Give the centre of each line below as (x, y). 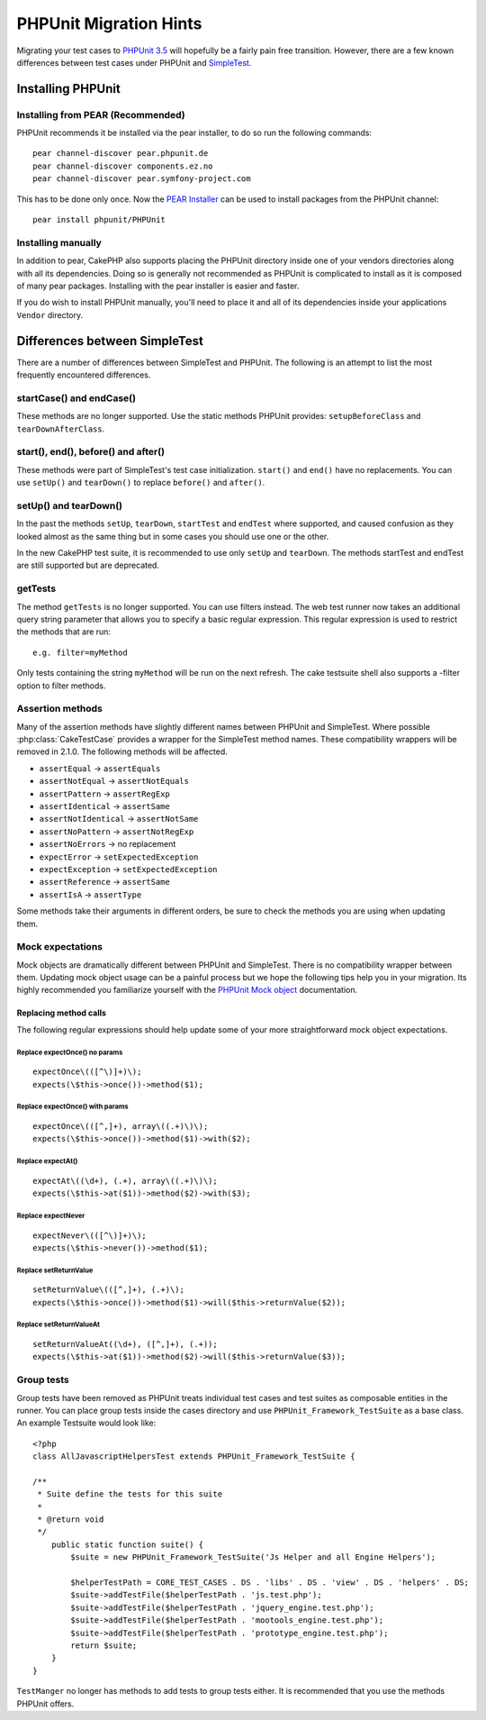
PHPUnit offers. (45, 1704)
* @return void (71, 1520)
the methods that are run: (64, 632)
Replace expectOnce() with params (73, 1107)
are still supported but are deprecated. (88, 565)
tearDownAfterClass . (61, 429)
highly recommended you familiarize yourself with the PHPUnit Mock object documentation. (187, 990)
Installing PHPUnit (68, 89)
